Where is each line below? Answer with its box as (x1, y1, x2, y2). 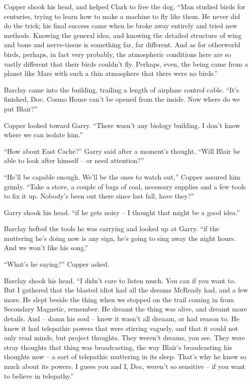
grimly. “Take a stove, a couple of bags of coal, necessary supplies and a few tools (4, 181, 246, 191)
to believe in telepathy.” (4, 370, 74, 381)
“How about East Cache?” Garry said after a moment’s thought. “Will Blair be (4, 146, 240, 156)
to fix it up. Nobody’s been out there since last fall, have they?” (4, 191, 194, 201)
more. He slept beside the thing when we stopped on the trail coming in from (4, 294, 234, 304)
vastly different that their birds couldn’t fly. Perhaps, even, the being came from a (4, 58, 248, 69)
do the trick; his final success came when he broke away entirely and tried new (4, 20, 237, 31)
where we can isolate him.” (4, 129, 83, 140)
